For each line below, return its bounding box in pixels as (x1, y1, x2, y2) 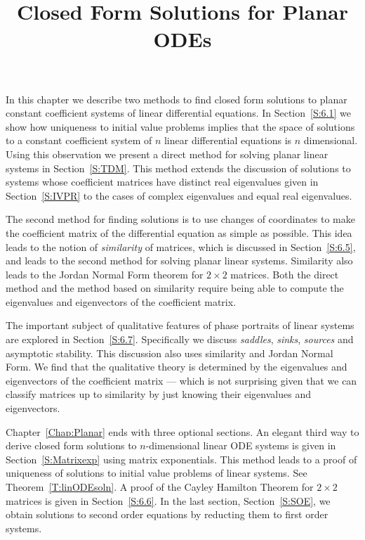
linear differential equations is (164, 133, 292, 148)
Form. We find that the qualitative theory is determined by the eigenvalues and (6, 359, 347, 374)
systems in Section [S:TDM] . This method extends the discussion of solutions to (6, 160, 351, 175)
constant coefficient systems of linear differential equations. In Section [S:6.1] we (6, 105, 352, 120)
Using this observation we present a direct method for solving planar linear (6, 146, 328, 161)
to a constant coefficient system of (6, 133, 152, 148)
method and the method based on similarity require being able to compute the (6, 281, 344, 295)
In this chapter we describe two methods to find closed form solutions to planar (6, 91, 347, 106)
